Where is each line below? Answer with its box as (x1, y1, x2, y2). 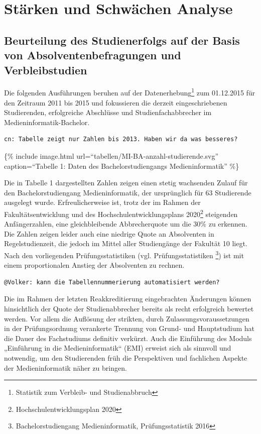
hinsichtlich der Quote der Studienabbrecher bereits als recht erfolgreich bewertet (4, 303, 254, 314)
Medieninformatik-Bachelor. (4, 117, 90, 127)
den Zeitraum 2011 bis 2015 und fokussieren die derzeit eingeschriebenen (4, 97, 227, 107)
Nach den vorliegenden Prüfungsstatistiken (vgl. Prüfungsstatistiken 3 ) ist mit (4, 248, 244, 260)
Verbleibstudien (4, 62, 87, 77)
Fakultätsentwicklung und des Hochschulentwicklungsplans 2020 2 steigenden (4, 207, 238, 219)
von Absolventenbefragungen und (4, 47, 181, 63)
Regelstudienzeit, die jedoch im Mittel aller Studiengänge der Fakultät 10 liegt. (4, 238, 247, 249)
